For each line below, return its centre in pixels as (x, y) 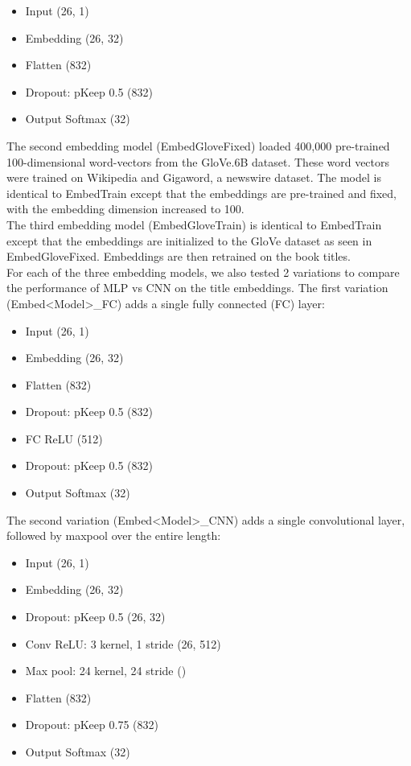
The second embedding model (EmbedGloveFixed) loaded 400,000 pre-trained (198, 145)
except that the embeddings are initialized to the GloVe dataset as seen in (189, 240)
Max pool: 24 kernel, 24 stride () (106, 671)
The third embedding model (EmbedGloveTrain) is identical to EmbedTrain (194, 224)
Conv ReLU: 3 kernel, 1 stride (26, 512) (123, 643)
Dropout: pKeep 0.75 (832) (92, 725)
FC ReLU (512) (64, 438)
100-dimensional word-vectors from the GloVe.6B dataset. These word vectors (198, 161)
